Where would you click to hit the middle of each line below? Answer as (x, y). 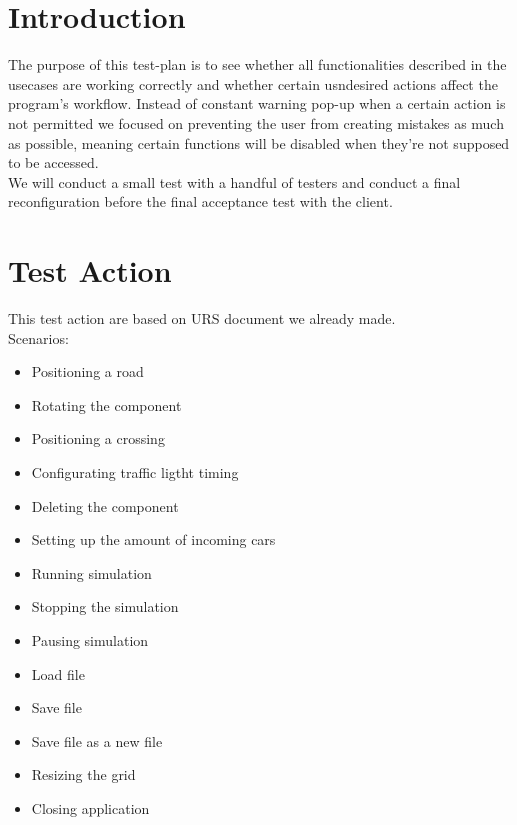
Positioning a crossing (98, 438)
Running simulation (91, 572)
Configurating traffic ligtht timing (135, 471)
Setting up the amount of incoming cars (153, 539)
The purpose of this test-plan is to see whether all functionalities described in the (257, 64)
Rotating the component (106, 404)
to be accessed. (53, 162)
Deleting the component (105, 505)
